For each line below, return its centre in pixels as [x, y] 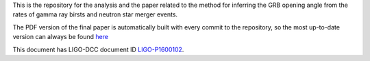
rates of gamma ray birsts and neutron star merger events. [95, 14]
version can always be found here [61, 37]
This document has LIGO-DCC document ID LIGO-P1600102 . [98, 49]
